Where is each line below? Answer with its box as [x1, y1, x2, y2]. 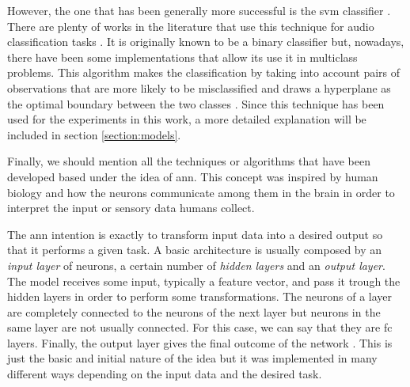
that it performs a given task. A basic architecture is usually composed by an [7, 241, 382, 258]
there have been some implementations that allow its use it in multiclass [7, 48, 358, 65]
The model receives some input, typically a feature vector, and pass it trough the [7, 272, 401, 289]
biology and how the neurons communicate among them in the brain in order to [7, 184, 395, 200]
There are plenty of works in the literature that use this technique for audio [7, 17, 374, 34]
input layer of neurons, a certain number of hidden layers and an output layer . [7, 256, 385, 273]
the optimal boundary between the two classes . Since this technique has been [7, 95, 385, 112]
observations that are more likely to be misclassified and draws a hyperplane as [7, 79, 391, 96]
